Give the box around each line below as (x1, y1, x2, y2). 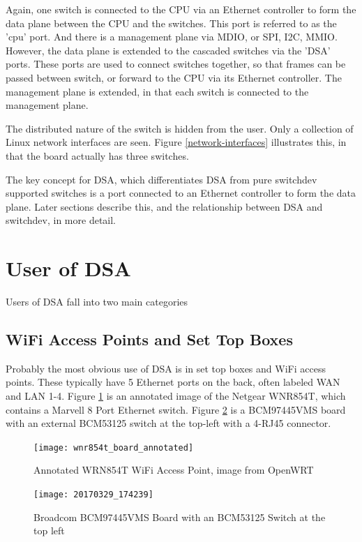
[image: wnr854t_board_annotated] (33, 442, 194, 453)
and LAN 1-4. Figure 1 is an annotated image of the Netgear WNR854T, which (6, 389, 346, 403)
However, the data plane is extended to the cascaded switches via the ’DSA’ (6, 43, 331, 57)
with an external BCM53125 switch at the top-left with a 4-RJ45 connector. (6, 416, 331, 430)
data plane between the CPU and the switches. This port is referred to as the (6, 15, 337, 30)
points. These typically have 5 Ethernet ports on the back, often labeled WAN (6, 375, 340, 389)
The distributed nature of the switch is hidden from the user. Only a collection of (6, 121, 354, 135)
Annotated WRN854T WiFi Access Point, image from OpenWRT (33, 462, 314, 477)
